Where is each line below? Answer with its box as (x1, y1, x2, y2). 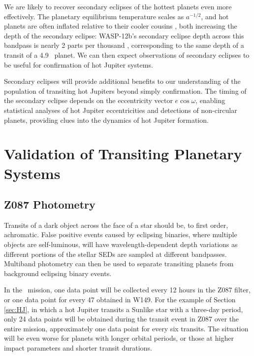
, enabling (195, 95, 225, 106)
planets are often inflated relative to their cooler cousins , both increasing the (4, 21, 237, 31)
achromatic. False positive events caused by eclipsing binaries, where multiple (4, 229, 237, 240)
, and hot (201, 11, 229, 21)
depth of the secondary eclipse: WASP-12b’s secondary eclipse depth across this (4, 30, 244, 40)
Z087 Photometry (4, 197, 95, 212)
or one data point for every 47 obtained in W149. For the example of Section (4, 294, 236, 305)
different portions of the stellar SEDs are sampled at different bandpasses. (4, 249, 227, 259)
